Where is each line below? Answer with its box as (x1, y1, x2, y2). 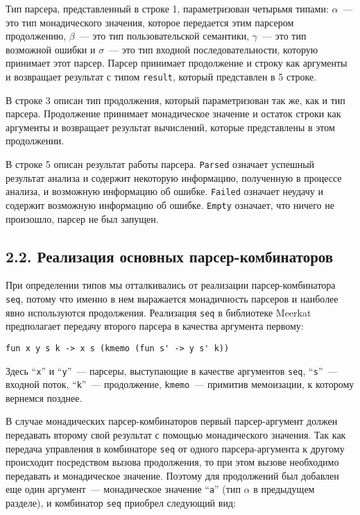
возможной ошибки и (6, 42, 96, 56)
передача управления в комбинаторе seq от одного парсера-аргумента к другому (6, 441, 345, 455)
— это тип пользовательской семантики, (79, 28, 250, 43)
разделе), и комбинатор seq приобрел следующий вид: (6, 496, 236, 510)
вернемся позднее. (6, 390, 83, 405)
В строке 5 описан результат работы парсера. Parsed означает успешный (6, 157, 315, 171)
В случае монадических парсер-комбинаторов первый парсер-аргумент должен (6, 414, 338, 428)
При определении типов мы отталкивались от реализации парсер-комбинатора (6, 278, 336, 292)
